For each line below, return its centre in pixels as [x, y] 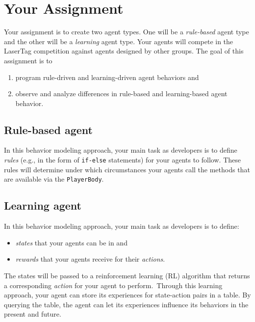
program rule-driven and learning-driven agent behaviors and [107, 77]
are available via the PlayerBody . [54, 179]
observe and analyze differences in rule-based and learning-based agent [121, 94]
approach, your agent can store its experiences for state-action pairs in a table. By [127, 295]
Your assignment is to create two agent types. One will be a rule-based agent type [127, 32]
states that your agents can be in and [71, 242]
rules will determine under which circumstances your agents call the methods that [127, 169]
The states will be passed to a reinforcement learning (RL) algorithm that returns [127, 275]
